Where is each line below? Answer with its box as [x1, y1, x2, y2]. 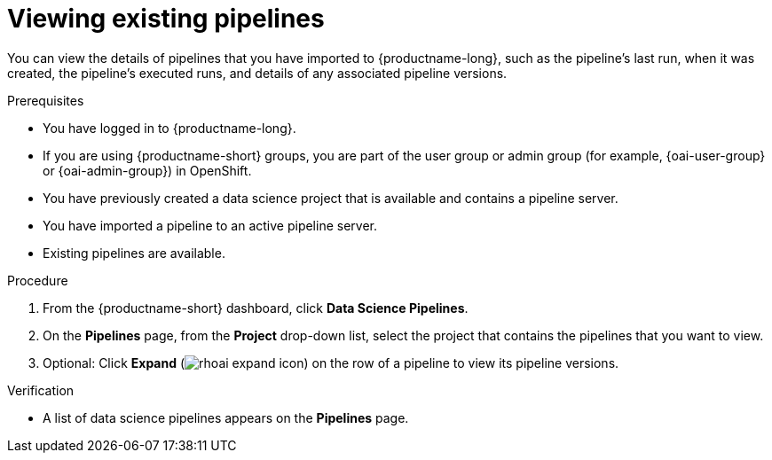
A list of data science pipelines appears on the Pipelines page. [43, 409, 409, 425]
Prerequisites [7, 92, 84, 108]
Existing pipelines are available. [43, 245, 225, 261]
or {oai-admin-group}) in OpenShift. [43, 162, 252, 178]
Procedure [7, 272, 68, 288]
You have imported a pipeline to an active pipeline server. [43, 217, 377, 233]
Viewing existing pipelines [7, 4, 325, 34]
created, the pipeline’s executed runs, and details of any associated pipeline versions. [7, 65, 508, 81]
